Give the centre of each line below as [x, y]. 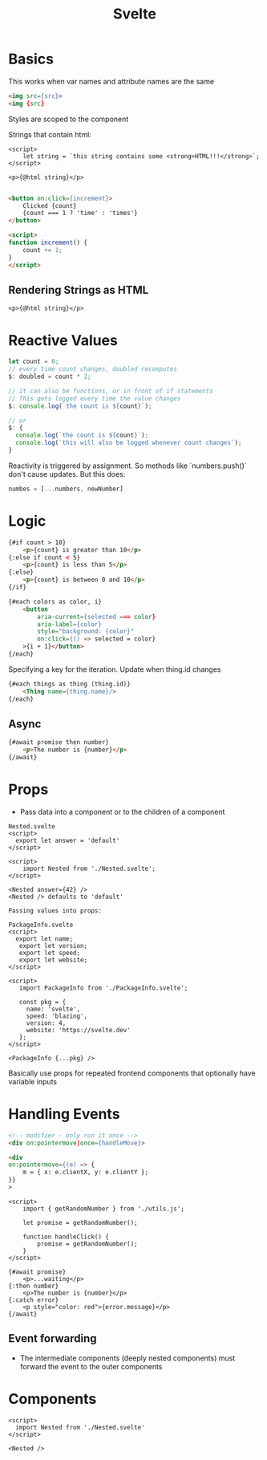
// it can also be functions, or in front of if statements [111, 391]
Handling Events [64, 1114]
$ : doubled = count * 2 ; [50, 377]
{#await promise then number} [59, 742]
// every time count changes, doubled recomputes [93, 369]
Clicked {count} [50, 205]
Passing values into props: [55, 911]
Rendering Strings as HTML [79, 290]
